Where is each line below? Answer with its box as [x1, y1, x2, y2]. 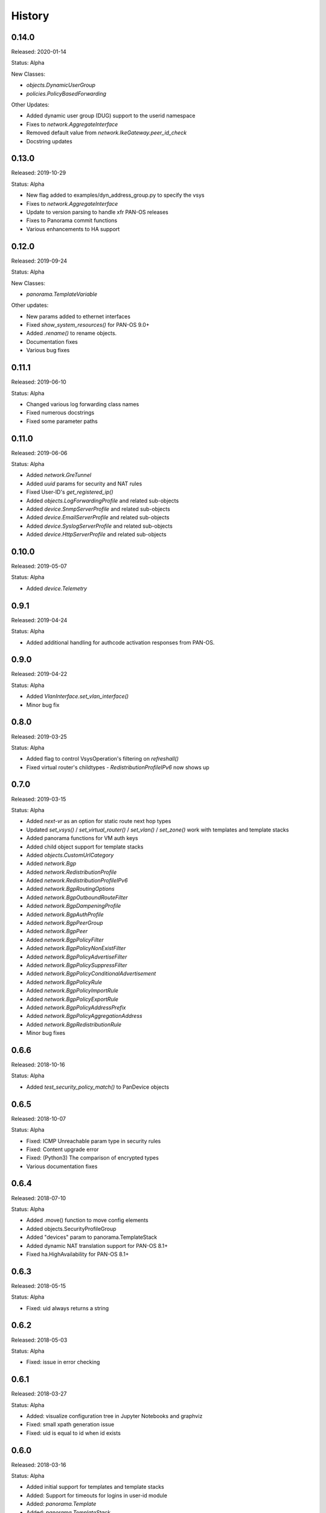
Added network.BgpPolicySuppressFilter [26, 962, 127, 968]
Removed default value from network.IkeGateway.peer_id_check [26, 129, 187, 136]
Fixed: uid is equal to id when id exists [26, 1429, 121, 1437]
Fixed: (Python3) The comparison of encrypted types [26, 1154, 159, 1161]
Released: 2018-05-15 [11, 1282, 66, 1289]
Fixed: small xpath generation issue [26, 1421, 115, 1428]
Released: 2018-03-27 [11, 1390, 67, 1397]
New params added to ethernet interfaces [26, 312, 131, 320]
